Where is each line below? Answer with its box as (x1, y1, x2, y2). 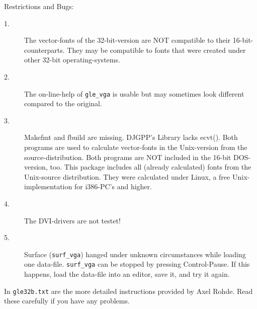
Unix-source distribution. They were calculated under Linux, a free (24, 171, 230, 182)
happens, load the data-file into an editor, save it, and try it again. (24, 269, 230, 279)
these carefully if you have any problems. (4, 295, 130, 306)
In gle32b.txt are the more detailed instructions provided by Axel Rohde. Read (4, 285, 253, 296)
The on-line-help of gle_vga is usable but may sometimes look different (24, 88, 244, 99)
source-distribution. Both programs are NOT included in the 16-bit (24, 151, 231, 162)
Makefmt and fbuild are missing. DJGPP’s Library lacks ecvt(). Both (24, 132, 238, 142)
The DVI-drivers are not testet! (24, 215, 121, 225)
